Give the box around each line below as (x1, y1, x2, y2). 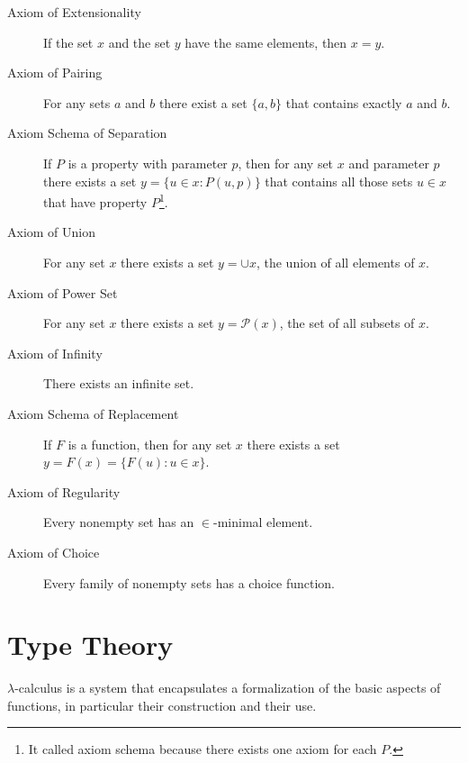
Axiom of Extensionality (7, 3, 141, 21)
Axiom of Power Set (7, 283, 118, 302)
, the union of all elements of (256, 253, 415, 271)
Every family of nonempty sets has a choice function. (43, 573, 336, 592)
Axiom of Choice (7, 542, 100, 561)
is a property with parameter (67, 153, 228, 172)
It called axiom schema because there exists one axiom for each (28, 740, 377, 758)
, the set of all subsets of (279, 313, 415, 332)
